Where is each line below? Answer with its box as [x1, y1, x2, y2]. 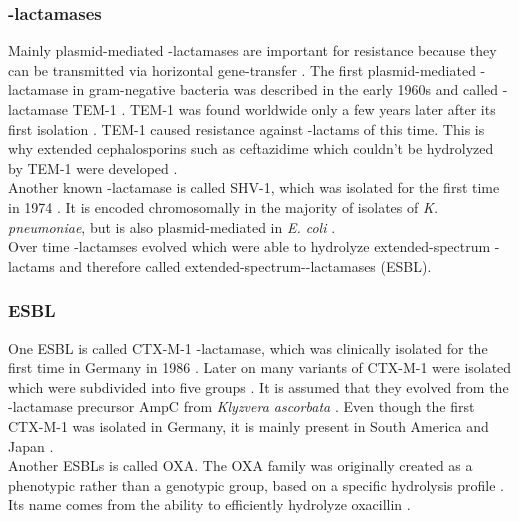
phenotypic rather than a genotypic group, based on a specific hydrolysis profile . [8, 474, 505, 495]
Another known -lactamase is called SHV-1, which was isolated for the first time [8, 177, 500, 198]
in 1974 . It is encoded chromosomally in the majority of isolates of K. [8, 196, 438, 217]
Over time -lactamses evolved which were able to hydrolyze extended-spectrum [8, 236, 491, 257]
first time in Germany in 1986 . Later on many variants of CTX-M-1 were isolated [8, 357, 512, 378]
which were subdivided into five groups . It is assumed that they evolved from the [8, 376, 509, 397]
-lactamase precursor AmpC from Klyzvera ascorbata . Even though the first [8, 396, 475, 417]
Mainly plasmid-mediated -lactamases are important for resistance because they [8, 40, 497, 61]
